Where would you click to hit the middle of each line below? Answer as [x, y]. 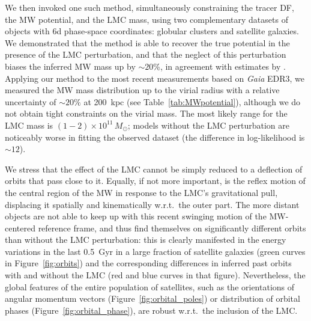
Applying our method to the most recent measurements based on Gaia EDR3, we [155, 78]
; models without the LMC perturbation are [208, 125]
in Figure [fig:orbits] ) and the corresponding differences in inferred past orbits [148, 263]
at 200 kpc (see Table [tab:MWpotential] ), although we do [192, 101]
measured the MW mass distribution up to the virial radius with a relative [142, 90]
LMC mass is [29, 125]
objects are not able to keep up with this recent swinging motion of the [136, 216]
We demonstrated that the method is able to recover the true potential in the [147, 42]
